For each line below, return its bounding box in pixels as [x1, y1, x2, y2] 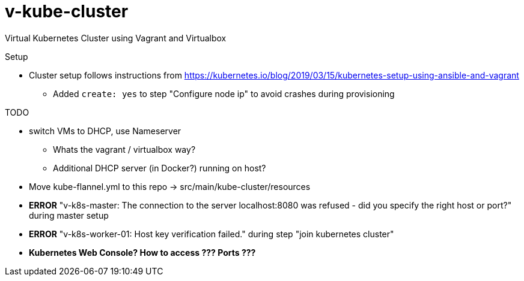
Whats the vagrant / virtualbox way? [53, 144, 196, 155]
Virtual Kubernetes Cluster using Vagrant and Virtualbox [5, 32, 227, 43]
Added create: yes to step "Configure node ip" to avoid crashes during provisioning [53, 88, 395, 99]
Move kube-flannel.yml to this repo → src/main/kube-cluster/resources [29, 181, 311, 192]
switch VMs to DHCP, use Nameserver [29, 125, 181, 136]
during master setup [29, 210, 109, 220]
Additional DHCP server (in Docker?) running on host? [53, 162, 266, 173]
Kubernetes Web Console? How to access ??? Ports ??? [29, 247, 256, 258]
